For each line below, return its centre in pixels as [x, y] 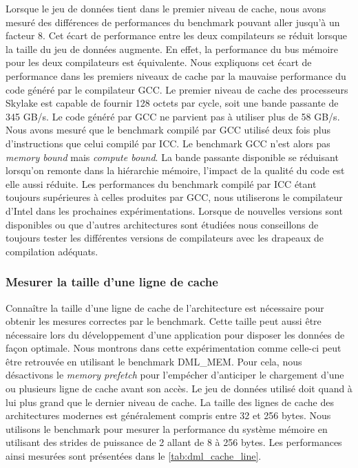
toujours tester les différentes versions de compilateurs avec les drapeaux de [165, 238]
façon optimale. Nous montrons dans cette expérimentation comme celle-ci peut [173, 348]
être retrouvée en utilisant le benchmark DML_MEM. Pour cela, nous [154, 361]
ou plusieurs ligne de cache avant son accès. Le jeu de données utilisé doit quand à [179, 389]
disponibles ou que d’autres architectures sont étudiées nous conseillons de [162, 224]
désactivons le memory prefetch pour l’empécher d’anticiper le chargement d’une [175, 375]
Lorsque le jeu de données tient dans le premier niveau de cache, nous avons [166, 8]
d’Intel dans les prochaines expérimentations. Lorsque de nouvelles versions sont [174, 210]
